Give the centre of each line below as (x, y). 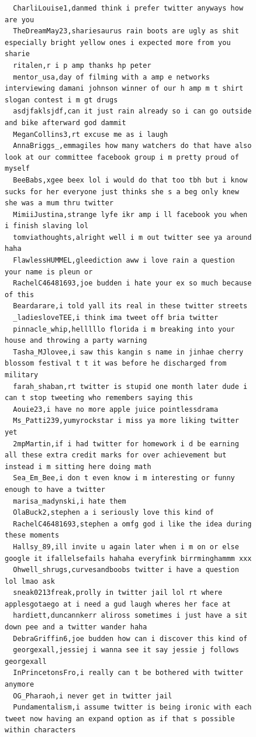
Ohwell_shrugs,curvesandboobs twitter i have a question (126, 570)
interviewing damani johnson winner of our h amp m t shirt (124, 89)
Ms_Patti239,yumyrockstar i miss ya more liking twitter (126, 421)
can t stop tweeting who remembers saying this (99, 398)
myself (17, 169)
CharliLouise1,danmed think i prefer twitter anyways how (128, 8)
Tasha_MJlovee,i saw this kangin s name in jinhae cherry (128, 352)
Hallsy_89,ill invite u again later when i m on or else (126, 547)
